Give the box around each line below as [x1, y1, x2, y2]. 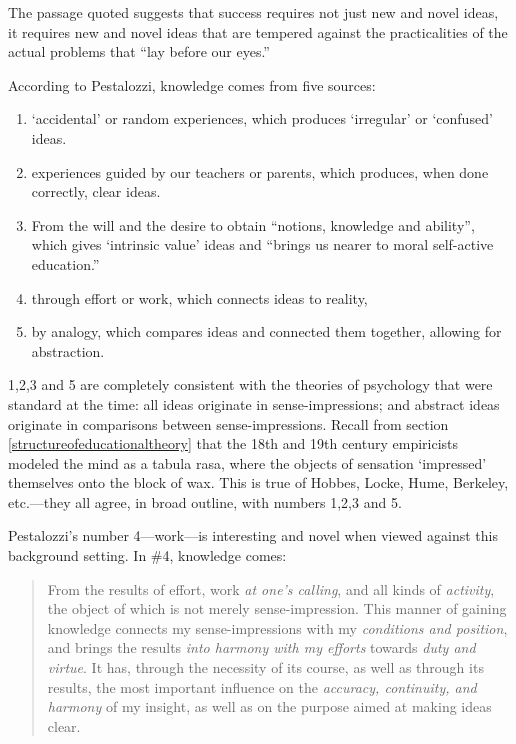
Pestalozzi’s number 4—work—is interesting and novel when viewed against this [8, 525, 498, 546]
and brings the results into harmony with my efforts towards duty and [47, 637, 476, 658]
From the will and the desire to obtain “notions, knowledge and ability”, [31, 214, 475, 235]
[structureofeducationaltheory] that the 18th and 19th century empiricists [8, 433, 459, 454]
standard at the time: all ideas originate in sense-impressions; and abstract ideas [8, 393, 500, 414]
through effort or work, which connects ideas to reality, [31, 287, 368, 308]
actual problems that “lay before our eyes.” [8, 41, 270, 62]
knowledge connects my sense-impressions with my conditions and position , [47, 617, 508, 638]
